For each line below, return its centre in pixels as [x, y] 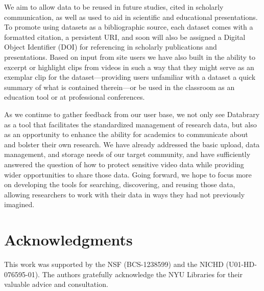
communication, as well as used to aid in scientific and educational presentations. [131, 17]
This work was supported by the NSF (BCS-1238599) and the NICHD [114, 264]
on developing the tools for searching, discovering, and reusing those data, [120, 184]
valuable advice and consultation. [56, 284]
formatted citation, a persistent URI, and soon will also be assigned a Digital [125, 37]
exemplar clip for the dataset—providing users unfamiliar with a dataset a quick [130, 77]
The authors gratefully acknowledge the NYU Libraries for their [142, 274]
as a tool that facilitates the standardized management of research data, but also [130, 124]
